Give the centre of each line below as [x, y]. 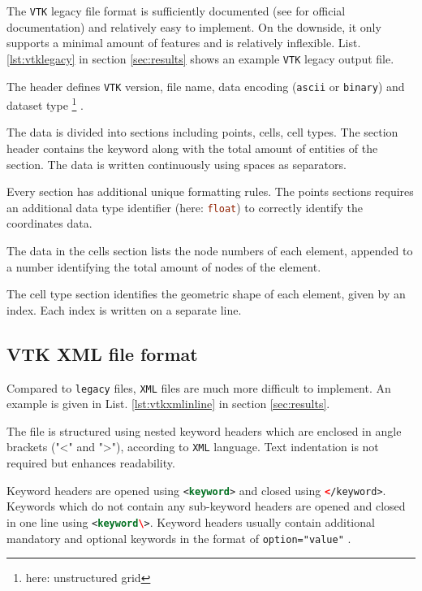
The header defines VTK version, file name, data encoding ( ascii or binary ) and [206, 86]
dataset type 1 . [45, 104]
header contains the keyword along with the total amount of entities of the [192, 148]
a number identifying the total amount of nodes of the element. [164, 266]
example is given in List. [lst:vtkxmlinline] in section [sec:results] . [168, 404]
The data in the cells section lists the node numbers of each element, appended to [210, 251]
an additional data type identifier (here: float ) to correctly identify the [185, 207]
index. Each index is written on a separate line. [124, 309]
